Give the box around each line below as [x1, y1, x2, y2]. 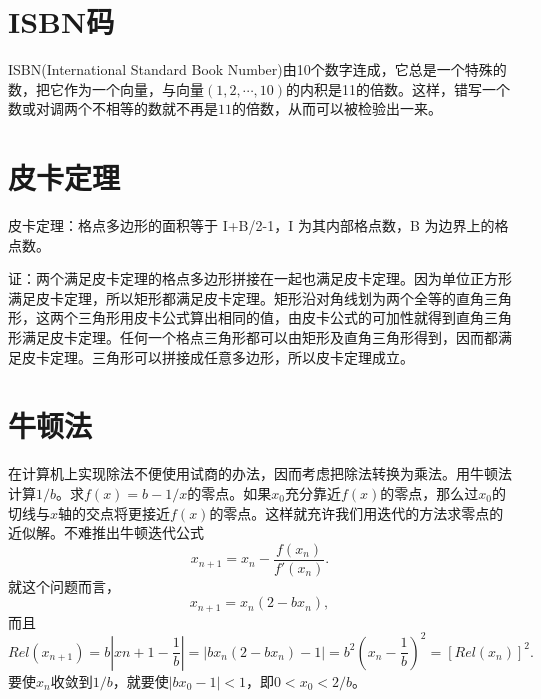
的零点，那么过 [380, 482, 479, 503]
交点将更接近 [86, 502, 171, 523]
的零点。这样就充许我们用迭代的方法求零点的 [209, 502, 504, 523]
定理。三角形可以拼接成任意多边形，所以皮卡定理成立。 [49, 346, 414, 367]
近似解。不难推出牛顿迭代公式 [8, 522, 204, 543]
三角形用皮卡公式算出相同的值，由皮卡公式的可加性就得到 [77, 307, 456, 328]
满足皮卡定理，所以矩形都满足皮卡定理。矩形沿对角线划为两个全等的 [8, 287, 456, 308]
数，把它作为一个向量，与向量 [8, 78, 204, 99]
